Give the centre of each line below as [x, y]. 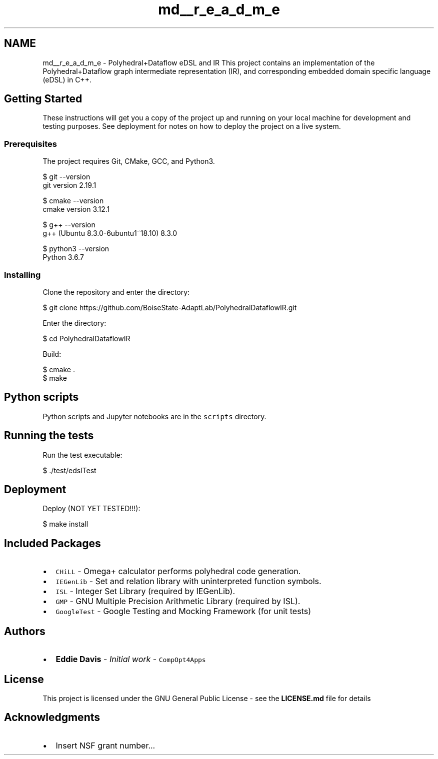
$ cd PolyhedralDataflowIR [86, 338]
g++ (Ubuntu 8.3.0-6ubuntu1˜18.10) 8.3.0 [110, 233]
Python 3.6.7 [63, 257]
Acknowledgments [52, 718]
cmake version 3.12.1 [76, 209]
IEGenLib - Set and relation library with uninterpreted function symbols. [188, 581]
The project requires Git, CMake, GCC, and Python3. [129, 161]
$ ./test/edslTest [69, 470]
